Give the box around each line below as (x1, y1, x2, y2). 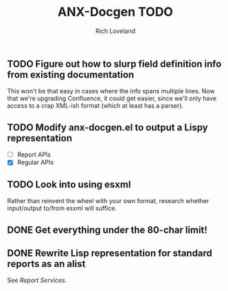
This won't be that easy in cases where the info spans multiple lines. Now (7, 87, 215, 95)
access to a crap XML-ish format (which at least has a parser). (7, 102, 184, 110)
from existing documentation (7, 69, 135, 80)
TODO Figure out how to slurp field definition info (7, 58, 222, 69)
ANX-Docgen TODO (57, 4, 174, 20)
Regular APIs (16, 159, 54, 167)
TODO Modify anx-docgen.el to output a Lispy (7, 121, 208, 133)
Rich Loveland (95, 27, 136, 35)
